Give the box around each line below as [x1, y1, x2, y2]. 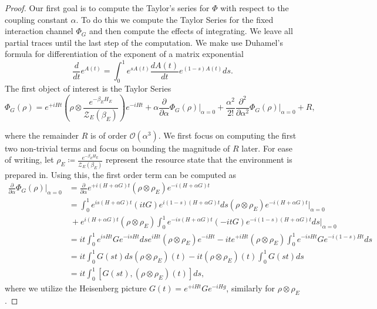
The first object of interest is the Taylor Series [5, 82, 171, 95]
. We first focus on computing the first [158, 129, 297, 141]
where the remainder [5, 129, 79, 141]
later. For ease [241, 142, 292, 154]
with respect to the [220, 2, 289, 14]
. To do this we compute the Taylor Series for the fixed [76, 13, 274, 25]
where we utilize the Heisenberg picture [5, 282, 147, 294]
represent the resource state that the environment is [105, 153, 292, 166]
